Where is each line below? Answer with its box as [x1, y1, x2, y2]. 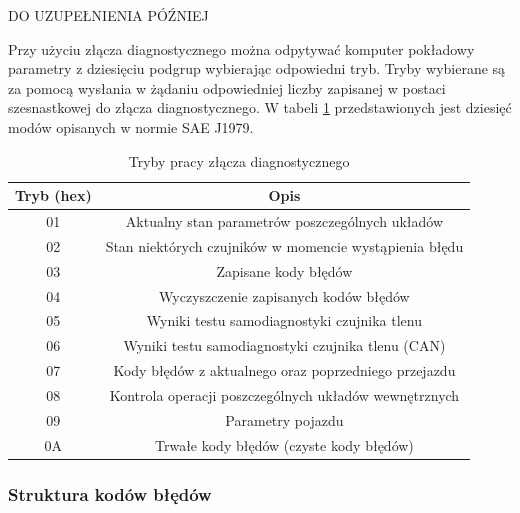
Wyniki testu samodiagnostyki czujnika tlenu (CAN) [123, 335, 446, 356]
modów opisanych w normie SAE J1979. [8, 116, 254, 137]
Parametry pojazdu [225, 409, 344, 430]
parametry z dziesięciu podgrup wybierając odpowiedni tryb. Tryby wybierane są [8, 58, 506, 79]
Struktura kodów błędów [8, 481, 212, 506]
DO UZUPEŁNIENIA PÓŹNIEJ [8, 5, 209, 25]
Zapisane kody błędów [216, 260, 353, 281]
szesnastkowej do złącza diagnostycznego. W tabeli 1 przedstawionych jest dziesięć [8, 97, 512, 118]
